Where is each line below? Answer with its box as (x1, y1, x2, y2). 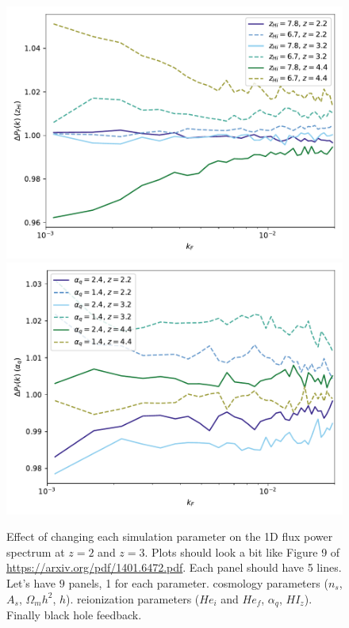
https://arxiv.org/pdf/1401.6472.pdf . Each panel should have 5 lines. (6, 559, 342, 576)
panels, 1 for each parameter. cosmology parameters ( (68, 574, 328, 591)
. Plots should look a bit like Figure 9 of (144, 543, 340, 560)
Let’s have (6, 574, 56, 591)
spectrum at (6, 543, 65, 560)
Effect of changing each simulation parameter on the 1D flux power (6, 528, 333, 545)
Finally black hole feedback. (6, 607, 142, 623)
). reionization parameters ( (66, 590, 200, 607)
